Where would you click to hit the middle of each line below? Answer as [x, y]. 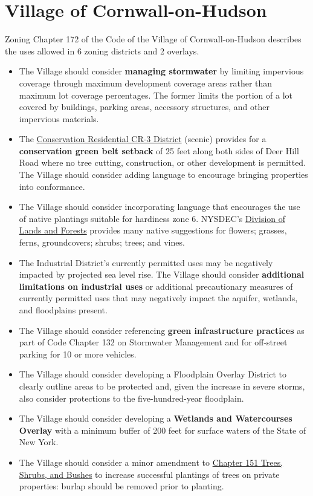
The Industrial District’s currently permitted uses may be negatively [146, 262]
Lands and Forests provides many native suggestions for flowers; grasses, [153, 230]
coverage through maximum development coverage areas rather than [146, 83]
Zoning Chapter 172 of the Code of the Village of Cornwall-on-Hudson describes [153, 39]
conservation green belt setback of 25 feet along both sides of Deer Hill [159, 150]
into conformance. [52, 186]
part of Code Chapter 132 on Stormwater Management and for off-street [153, 342]
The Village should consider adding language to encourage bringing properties [163, 175]
